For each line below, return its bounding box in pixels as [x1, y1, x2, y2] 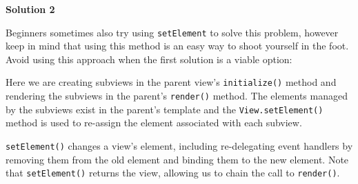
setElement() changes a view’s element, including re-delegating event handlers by [6, 139, 353, 152]
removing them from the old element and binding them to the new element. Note [6, 152, 349, 166]
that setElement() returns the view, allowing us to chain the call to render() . [6, 165, 340, 180]
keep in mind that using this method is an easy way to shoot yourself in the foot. [6, 38, 349, 53]
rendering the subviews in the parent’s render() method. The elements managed [6, 89, 348, 103]
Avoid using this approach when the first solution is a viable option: [6, 51, 292, 66]
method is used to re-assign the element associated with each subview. [6, 115, 302, 130]
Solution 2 [6, 2, 55, 16]
